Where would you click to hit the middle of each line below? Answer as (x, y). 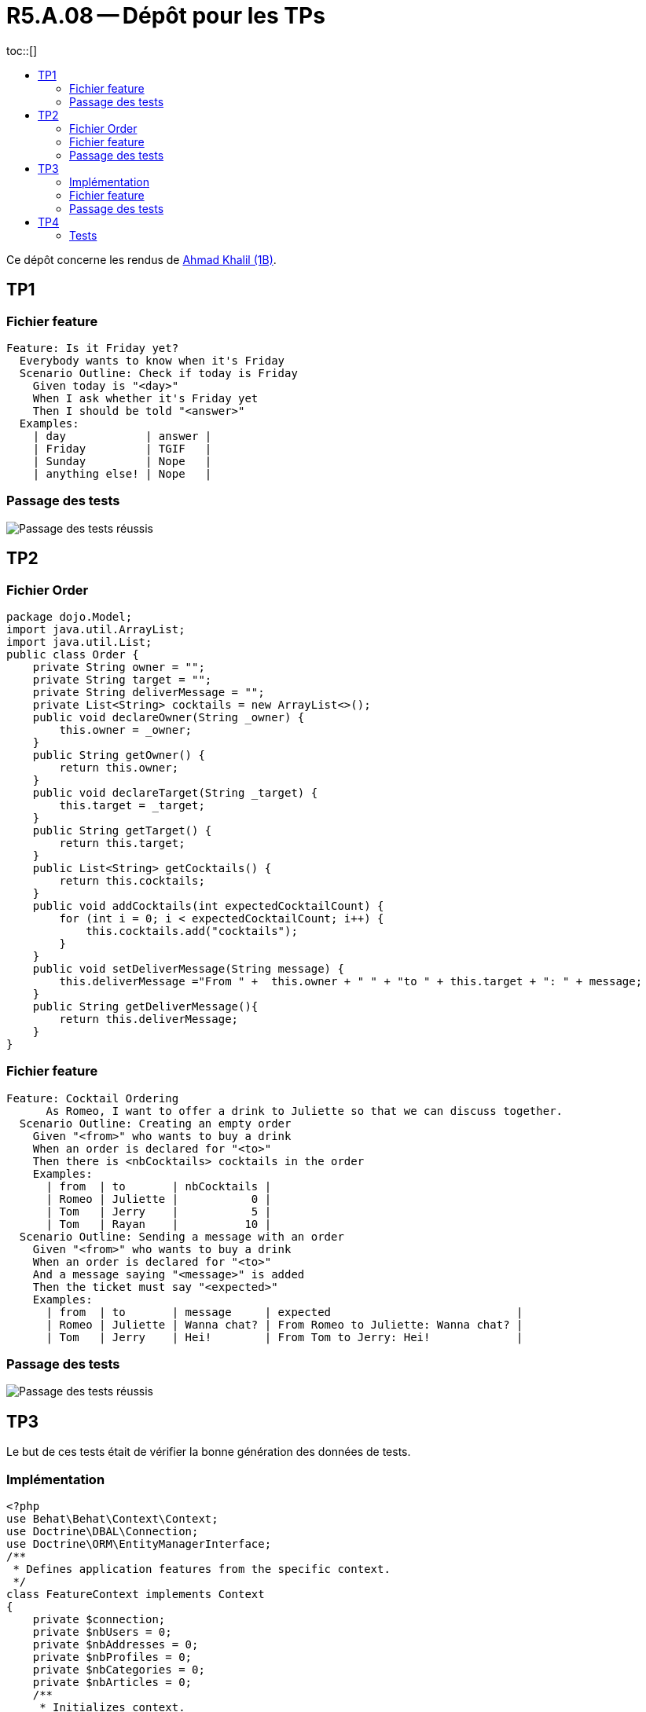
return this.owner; (119, 767)
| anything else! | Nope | (122, 473)
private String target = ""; (122, 679)
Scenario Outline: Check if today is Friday (158, 373)
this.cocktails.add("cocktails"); (192, 931)
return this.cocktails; (132, 880)
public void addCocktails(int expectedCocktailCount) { (208, 905)
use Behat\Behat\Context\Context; (112, 1519)
